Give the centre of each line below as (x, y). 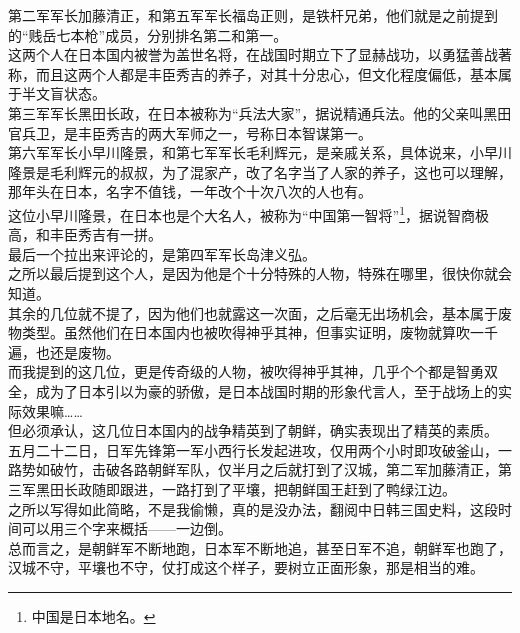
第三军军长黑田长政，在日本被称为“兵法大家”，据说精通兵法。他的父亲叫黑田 (260, 112)
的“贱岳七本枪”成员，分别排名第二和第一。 (148, 34)
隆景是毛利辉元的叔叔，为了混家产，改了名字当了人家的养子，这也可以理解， (260, 171)
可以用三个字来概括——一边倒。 (126, 528)
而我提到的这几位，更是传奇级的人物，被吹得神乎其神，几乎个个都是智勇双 (253, 371)
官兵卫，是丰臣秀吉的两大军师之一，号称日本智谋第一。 (190, 132)
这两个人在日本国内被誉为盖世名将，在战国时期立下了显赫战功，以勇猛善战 (253, 54)
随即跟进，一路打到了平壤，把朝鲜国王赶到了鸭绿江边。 (273, 488)
